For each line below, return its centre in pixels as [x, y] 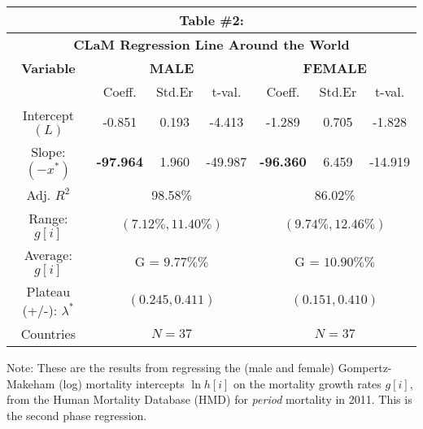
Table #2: [211, 20]
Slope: [48, 152]
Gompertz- [365, 367]
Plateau [48, 291]
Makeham [31, 383]
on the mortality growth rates [307, 383]
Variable [48, 68]
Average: [48, 255]
